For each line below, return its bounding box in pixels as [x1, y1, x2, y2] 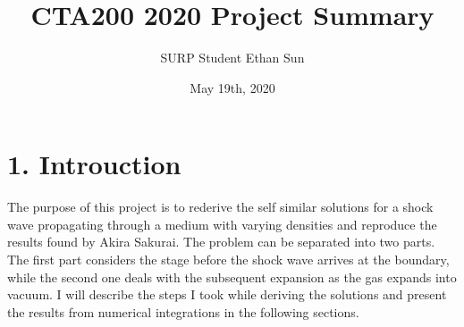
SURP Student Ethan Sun [160, 48, 305, 67]
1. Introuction [7, 146, 181, 182]
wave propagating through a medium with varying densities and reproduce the [7, 214, 437, 233]
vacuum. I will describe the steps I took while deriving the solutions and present [7, 285, 447, 304]
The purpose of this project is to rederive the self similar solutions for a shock [7, 197, 434, 216]
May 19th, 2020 [190, 78, 275, 96]
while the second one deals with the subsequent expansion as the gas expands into [7, 267, 457, 286]
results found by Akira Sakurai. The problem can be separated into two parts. [7, 232, 435, 251]
